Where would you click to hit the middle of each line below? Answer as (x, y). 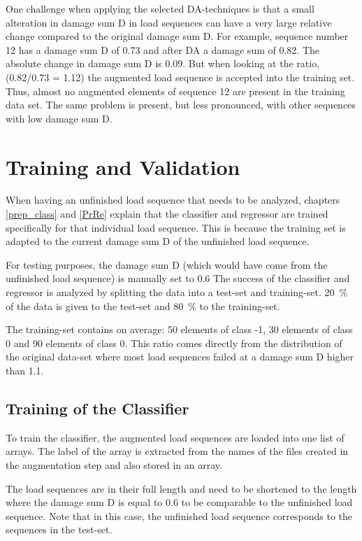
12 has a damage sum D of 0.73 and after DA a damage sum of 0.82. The (162, 49)
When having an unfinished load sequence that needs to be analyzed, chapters (173, 200)
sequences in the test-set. (59, 529)
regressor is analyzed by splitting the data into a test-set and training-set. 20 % (177, 292)
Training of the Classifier (97, 408)
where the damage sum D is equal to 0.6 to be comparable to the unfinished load (179, 502)
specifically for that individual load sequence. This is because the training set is (176, 227)
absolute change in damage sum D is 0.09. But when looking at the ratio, (163, 63)
